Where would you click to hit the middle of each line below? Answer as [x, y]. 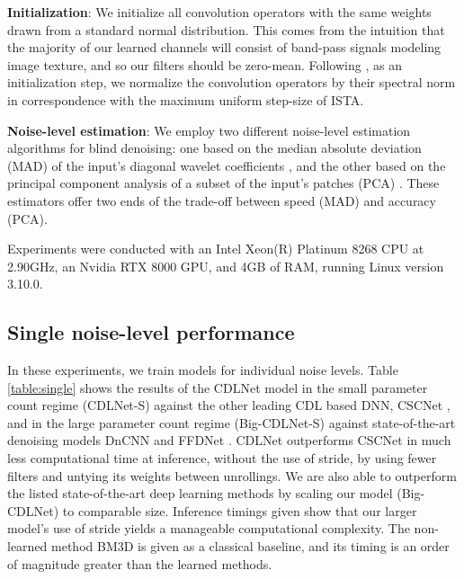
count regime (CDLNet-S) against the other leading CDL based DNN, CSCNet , [229, 405]
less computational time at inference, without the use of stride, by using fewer [222, 458]
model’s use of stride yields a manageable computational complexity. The [209, 528]
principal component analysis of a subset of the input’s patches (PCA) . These [223, 183]
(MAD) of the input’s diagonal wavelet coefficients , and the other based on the [227, 165]
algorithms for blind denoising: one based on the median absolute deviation [214, 148]
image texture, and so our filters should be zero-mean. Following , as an [205, 64]
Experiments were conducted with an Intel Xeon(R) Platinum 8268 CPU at [216, 249]
